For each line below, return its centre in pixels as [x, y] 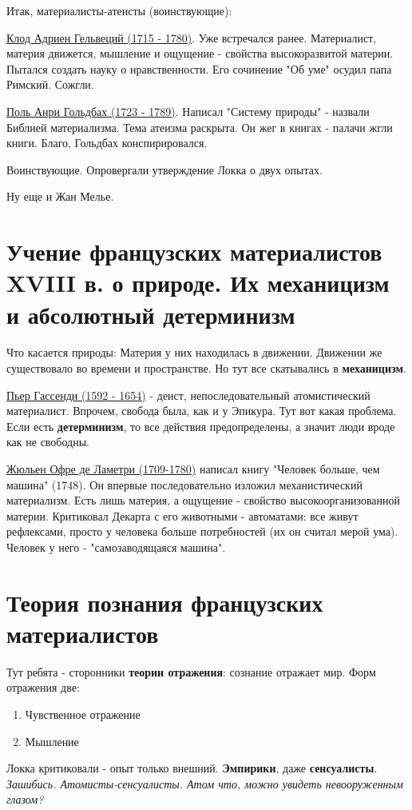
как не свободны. [48, 442]
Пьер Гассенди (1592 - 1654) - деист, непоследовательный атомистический [188, 395]
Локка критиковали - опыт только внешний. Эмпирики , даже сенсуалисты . [192, 768]
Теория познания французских [165, 602]
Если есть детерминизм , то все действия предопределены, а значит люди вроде [201, 426]
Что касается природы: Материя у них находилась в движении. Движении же [194, 352]
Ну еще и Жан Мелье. [60, 196]
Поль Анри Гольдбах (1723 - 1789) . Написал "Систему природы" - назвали [188, 111]
